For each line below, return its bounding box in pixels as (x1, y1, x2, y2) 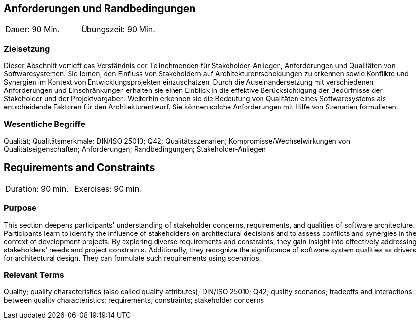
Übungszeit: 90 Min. (81, 24, 155, 35)
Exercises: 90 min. (74, 183, 141, 194)
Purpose (4, 203, 36, 213)
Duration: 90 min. (5, 183, 69, 194)
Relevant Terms (4, 269, 64, 280)
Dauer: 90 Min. (5, 24, 60, 35)
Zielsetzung (4, 43, 50, 54)
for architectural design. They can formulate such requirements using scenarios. (4, 253, 261, 262)
